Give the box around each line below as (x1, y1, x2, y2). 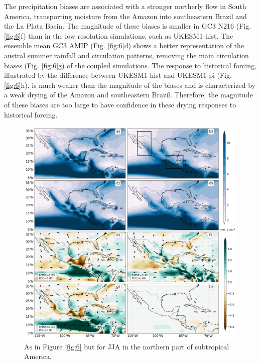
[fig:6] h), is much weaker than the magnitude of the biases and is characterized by (4, 79, 255, 90)
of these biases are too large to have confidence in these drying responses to (4, 99, 236, 109)
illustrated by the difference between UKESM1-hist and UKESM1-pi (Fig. (4, 70, 232, 80)
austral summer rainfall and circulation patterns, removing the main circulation (4, 50, 249, 60)
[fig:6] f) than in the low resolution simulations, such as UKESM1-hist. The (4, 30, 233, 41)
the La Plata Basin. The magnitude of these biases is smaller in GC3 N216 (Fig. (4, 21, 251, 31)
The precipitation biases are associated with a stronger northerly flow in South (4, 1, 246, 11)
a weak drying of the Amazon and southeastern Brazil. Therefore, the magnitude (4, 89, 253, 100)
